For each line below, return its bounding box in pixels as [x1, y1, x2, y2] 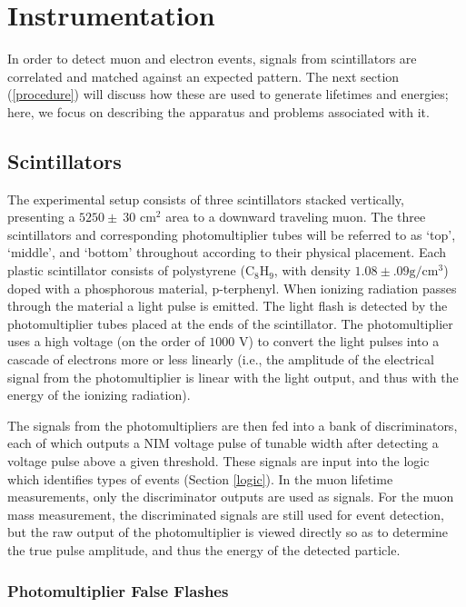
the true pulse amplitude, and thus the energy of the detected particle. [7, 540, 401, 559]
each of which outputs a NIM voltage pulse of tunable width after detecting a [7, 433, 439, 453]
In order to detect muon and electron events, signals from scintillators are [7, 49, 417, 68]
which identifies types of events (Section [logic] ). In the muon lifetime [7, 469, 393, 488]
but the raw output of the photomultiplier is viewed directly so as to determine [7, 522, 448, 542]
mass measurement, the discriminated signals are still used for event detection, [7, 504, 444, 523]
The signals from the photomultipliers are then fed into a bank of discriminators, [7, 415, 458, 434]
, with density [273, 261, 351, 280]
